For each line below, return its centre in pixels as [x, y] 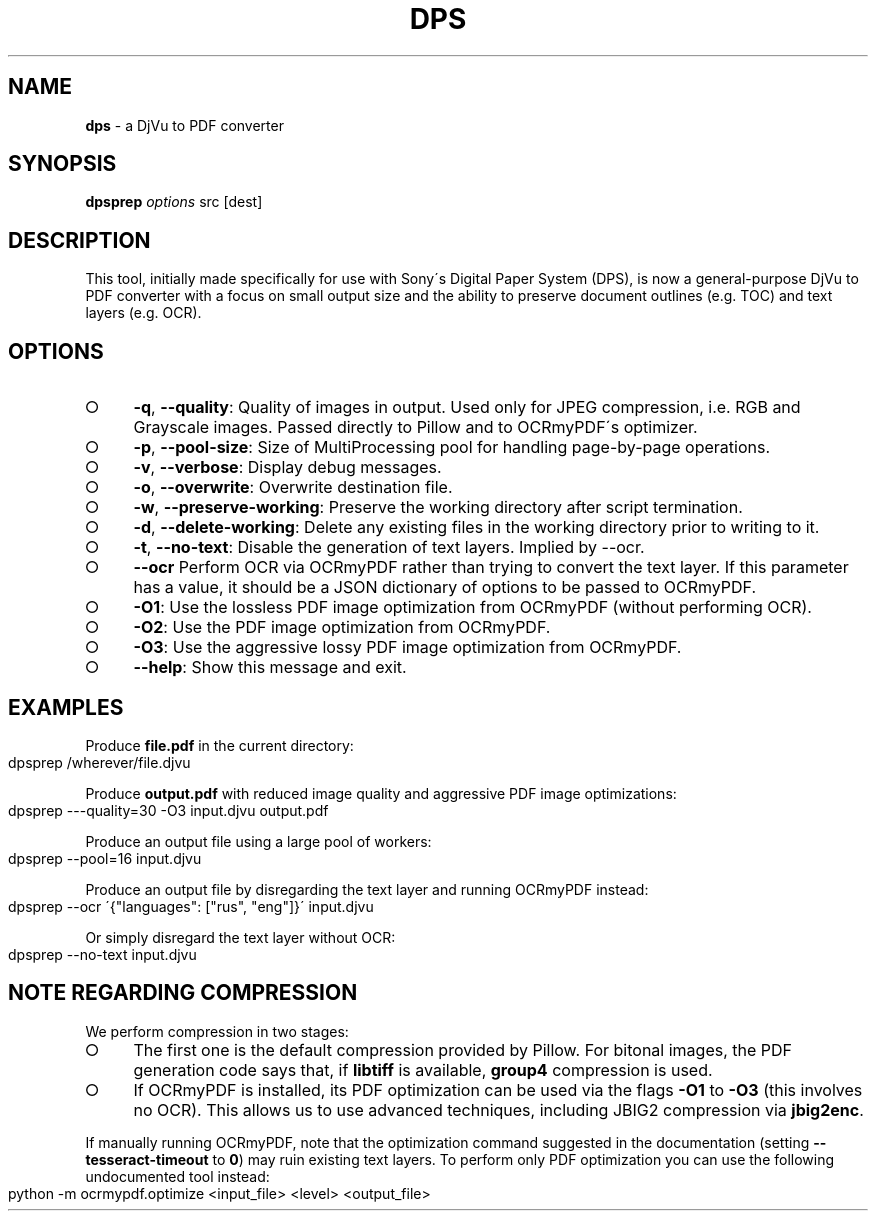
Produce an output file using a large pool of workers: [258, 841]
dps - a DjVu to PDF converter [184, 125]
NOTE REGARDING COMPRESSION [183, 993]
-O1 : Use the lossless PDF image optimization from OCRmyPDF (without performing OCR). [472, 607]
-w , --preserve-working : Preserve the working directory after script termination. [438, 507]
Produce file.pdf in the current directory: [219, 745]
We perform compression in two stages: [217, 1031]
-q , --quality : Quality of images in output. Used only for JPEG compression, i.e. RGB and [467, 407]
